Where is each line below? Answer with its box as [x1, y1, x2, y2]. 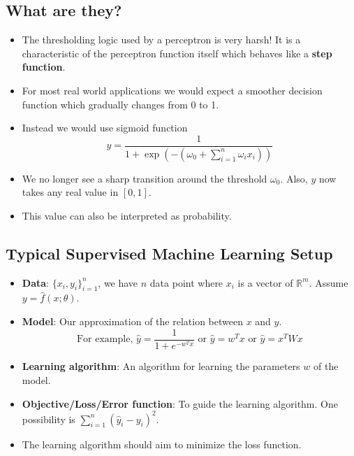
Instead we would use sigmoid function [22, 120, 188, 135]
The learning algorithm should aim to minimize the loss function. [22, 436, 302, 451]
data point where [149, 275, 223, 290]
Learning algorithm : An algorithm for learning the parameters [22, 359, 300, 373]
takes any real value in [22, 185, 119, 199]
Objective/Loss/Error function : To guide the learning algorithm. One [22, 396, 338, 411]
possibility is [22, 411, 75, 426]
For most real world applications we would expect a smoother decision [22, 83, 323, 97]
